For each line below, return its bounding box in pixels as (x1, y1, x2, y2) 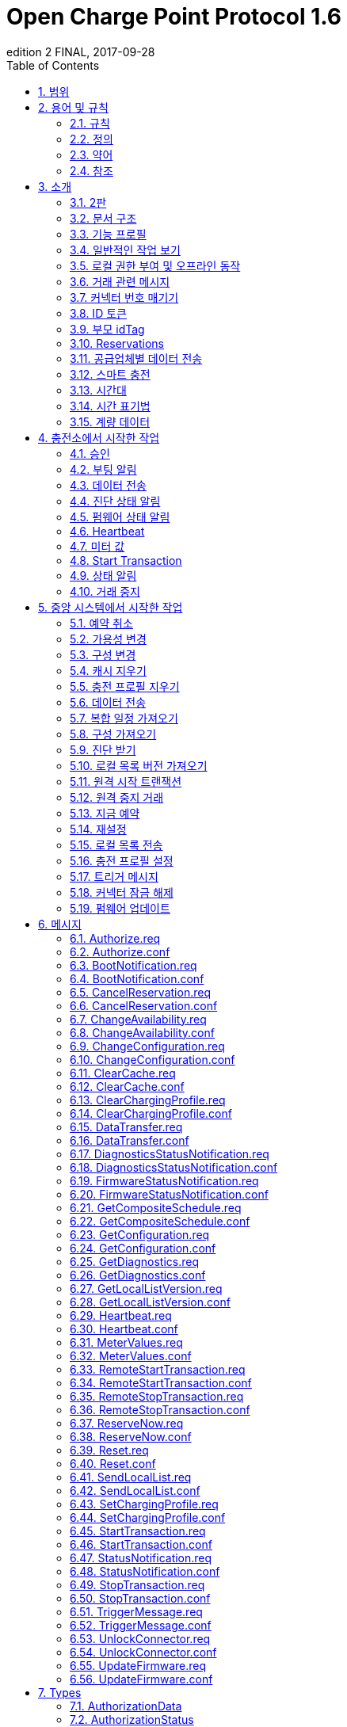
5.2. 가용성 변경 (70, 631, 147, 646)
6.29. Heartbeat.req (70, 1308, 172, 1322)
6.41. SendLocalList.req (70, 1470, 192, 1484)
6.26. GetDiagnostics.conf (70, 1268, 206, 1282)
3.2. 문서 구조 (70, 211, 137, 225)
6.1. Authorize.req (70, 931, 161, 945)
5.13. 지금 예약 (70, 806, 140, 820)
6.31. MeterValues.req (70, 1335, 183, 1349)
